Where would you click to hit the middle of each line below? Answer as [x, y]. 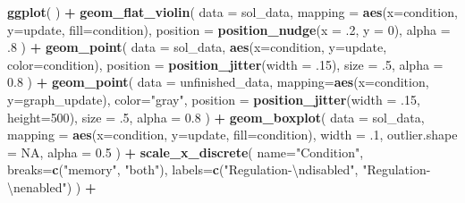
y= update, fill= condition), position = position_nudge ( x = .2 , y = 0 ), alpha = [229, 29]
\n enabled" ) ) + [52, 186]
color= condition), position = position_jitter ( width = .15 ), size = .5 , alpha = [225, 64]
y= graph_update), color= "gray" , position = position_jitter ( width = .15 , [214, 99]
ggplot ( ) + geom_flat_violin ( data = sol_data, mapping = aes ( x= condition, [232, 12]
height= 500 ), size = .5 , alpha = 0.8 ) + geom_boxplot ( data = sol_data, [216, 117]
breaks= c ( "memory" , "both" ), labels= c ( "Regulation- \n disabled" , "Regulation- [219, 169]
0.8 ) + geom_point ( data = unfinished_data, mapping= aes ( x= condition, [218, 82]
